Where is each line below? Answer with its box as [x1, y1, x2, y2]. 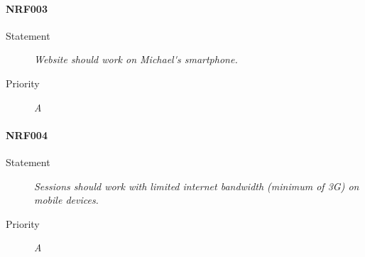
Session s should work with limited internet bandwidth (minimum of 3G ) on [34, 178, 359, 193]
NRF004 [6, 127, 48, 142]
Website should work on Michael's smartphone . [34, 52, 238, 67]
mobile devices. [34, 192, 99, 207]
